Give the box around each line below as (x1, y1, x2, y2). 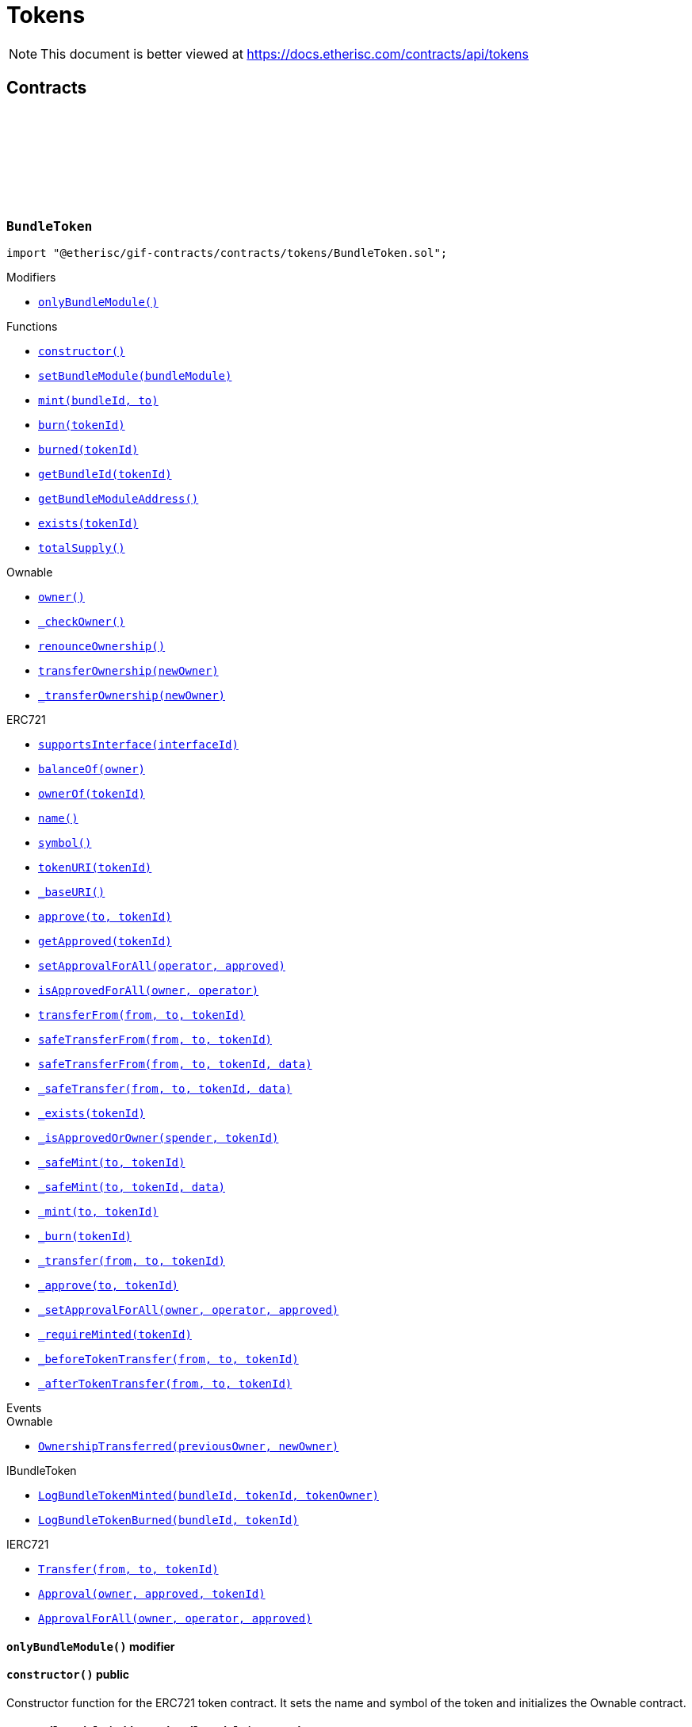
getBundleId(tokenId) (38, 467, 172, 481)
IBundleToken (6, 1463, 77, 1477)
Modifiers (6, 270, 56, 284)
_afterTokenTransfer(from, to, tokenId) (38, 1377, 292, 1390)
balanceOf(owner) (38, 762, 145, 775)
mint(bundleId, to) (38, 393, 159, 407)
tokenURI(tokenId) (38, 860, 152, 874)
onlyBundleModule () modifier (6, 1639, 175, 1653)
